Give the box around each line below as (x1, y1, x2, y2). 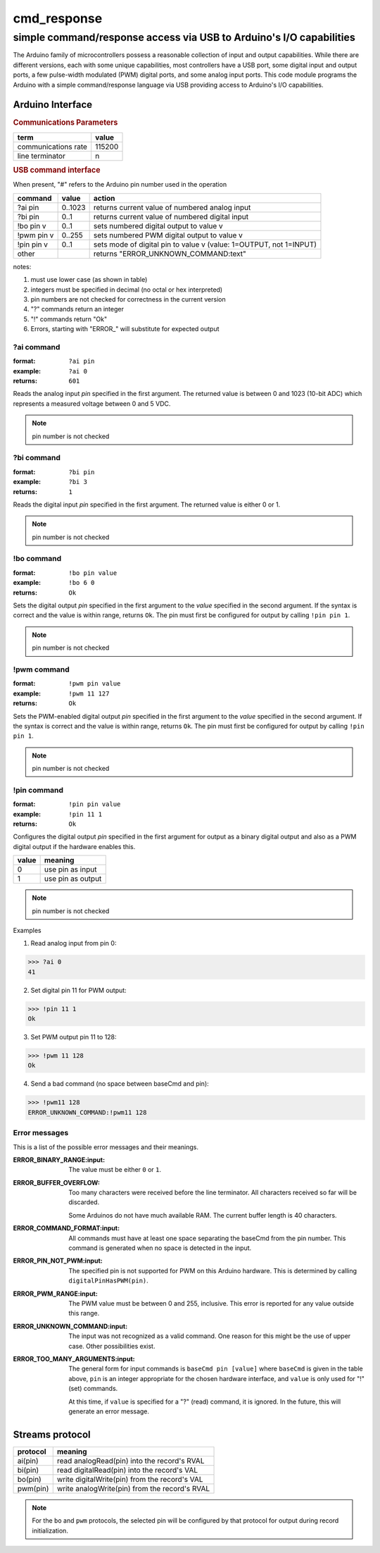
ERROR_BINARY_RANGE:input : (13, 1156, 106, 1164)
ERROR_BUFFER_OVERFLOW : (13, 1178, 100, 1187)
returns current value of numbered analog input (93, 202, 251, 212)
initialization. (32, 1526, 68, 1535)
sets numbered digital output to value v (93, 221, 223, 230)
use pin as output (44, 874, 102, 884)
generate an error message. (68, 1406, 150, 1416)
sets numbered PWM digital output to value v (93, 230, 243, 240)
